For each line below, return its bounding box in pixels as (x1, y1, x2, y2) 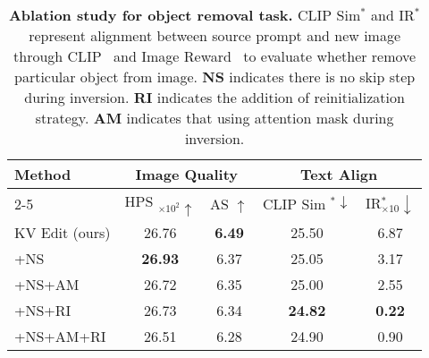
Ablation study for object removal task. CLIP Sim (8, 4, 361, 25)
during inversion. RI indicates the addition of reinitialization (24, 87, 405, 107)
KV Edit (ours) (14, 222, 111, 243)
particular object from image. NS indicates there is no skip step (13, 66, 416, 87)
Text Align (300, 164, 378, 184)
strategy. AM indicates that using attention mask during (35, 107, 394, 128)
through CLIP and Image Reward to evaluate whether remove (13, 46, 416, 66)
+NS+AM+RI (14, 326, 106, 346)
